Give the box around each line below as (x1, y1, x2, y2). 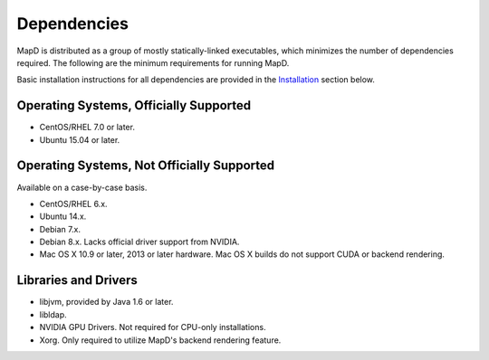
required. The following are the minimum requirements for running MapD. (16, 57, 290, 68)
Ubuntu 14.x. (39, 211, 87, 222)
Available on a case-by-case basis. (16, 182, 148, 193)
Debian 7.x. (39, 223, 81, 234)
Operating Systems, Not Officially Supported (16, 158, 275, 174)
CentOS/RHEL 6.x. (39, 198, 108, 209)
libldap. (39, 308, 67, 320)
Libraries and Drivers (16, 272, 138, 289)
